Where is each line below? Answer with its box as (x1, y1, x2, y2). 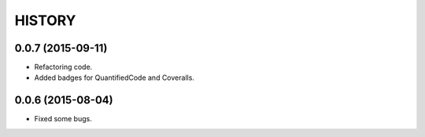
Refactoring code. (34, 63, 93, 72)
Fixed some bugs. (34, 114, 92, 124)
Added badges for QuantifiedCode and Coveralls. (34, 73, 194, 82)
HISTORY (14, 12, 76, 29)
